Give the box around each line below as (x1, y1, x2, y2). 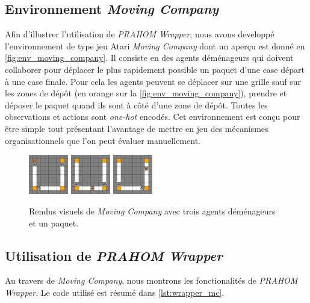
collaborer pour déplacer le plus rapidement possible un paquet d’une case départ (5, 63, 305, 75)
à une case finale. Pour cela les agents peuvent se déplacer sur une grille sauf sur (5, 75, 302, 87)
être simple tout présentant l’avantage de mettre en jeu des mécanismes (5, 122, 268, 134)
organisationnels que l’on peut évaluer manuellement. (5, 134, 200, 146)
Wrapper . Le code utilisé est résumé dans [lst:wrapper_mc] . (5, 286, 225, 298)
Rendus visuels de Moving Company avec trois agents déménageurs (29, 205, 276, 217)
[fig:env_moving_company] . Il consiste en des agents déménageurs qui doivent (5, 51, 294, 64)
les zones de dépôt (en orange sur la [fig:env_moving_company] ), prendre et (5, 87, 287, 99)
